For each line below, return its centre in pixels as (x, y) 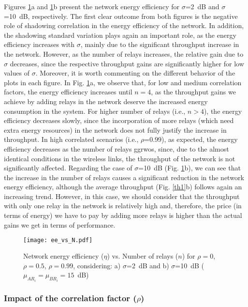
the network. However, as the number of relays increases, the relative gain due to (124, 54)
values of (17, 73)
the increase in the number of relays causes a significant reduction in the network (124, 177)
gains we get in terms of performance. (60, 224)
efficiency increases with (39, 44)
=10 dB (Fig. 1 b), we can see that (190, 168)
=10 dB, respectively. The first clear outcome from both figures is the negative (121, 16)
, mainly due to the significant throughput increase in (160, 44)
